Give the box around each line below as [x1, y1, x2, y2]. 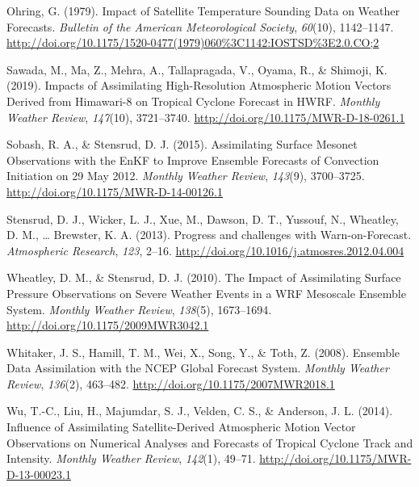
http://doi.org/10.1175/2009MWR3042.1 [6, 317, 209, 334]
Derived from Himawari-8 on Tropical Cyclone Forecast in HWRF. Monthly [6, 92, 380, 109]
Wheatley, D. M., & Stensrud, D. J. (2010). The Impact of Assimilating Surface [6, 269, 401, 286]
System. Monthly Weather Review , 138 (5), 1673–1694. [6, 300, 272, 317]
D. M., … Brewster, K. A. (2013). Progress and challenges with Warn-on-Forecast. [6, 226, 412, 243]
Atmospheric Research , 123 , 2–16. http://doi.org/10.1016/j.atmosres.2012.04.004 [6, 241, 404, 258]
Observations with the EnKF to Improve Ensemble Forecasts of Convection [6, 151, 379, 168]
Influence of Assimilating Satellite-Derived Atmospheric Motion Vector [6, 418, 356, 435]
